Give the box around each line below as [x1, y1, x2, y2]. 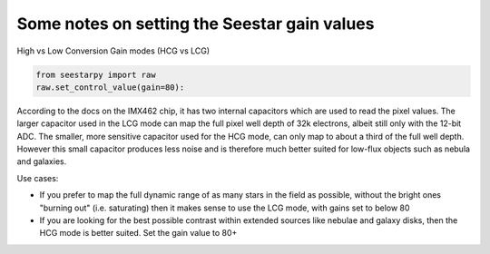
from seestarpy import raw [35, 69, 156, 80]
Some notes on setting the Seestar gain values [16, 14, 375, 34]
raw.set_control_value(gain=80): [35, 82, 185, 93]
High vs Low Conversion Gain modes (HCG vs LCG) [16, 45, 211, 56]
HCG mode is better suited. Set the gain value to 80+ [39, 228, 238, 239]
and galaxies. [16, 156, 67, 167]
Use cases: [16, 172, 59, 183]
